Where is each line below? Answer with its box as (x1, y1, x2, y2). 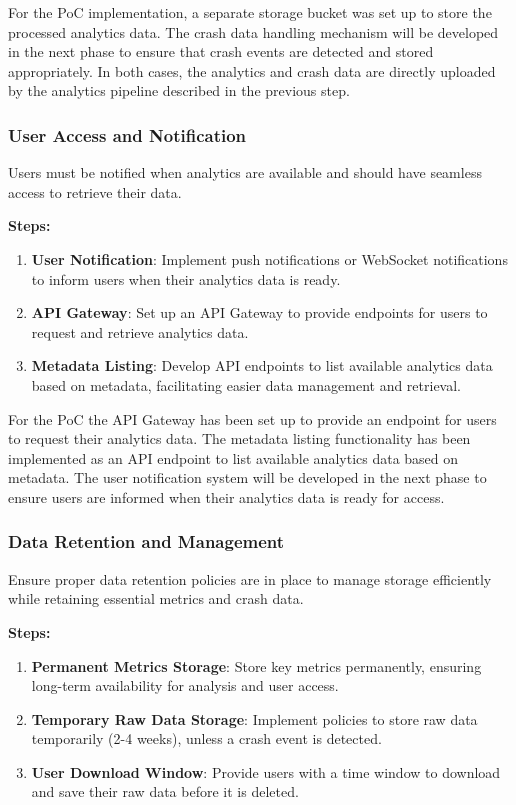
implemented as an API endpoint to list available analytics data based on (8, 447, 459, 468)
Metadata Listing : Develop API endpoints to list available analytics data (31, 355, 493, 376)
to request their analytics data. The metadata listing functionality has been (8, 428, 471, 449)
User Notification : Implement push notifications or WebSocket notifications (31, 248, 508, 269)
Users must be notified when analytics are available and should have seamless (8, 162, 482, 183)
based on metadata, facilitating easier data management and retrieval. (31, 374, 462, 395)
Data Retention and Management (8, 529, 285, 554)
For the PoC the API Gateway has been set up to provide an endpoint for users (8, 408, 497, 429)
